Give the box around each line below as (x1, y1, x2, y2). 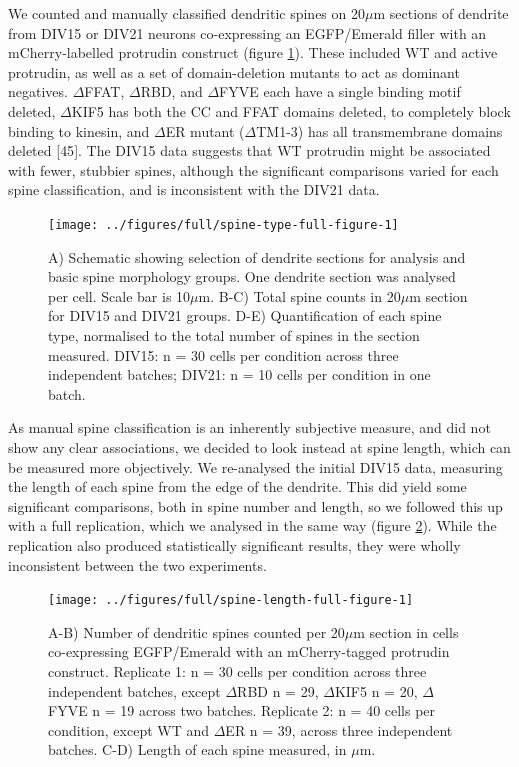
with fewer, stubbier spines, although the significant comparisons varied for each (8, 159, 499, 180)
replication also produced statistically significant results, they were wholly (8, 534, 461, 555)
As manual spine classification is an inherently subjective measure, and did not (8, 417, 491, 438)
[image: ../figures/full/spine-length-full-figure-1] (48, 593, 414, 608)
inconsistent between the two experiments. (8, 554, 267, 575)
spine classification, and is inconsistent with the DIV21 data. (8, 179, 380, 200)
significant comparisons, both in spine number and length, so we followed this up (8, 495, 503, 516)
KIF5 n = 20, (334, 680, 418, 701)
